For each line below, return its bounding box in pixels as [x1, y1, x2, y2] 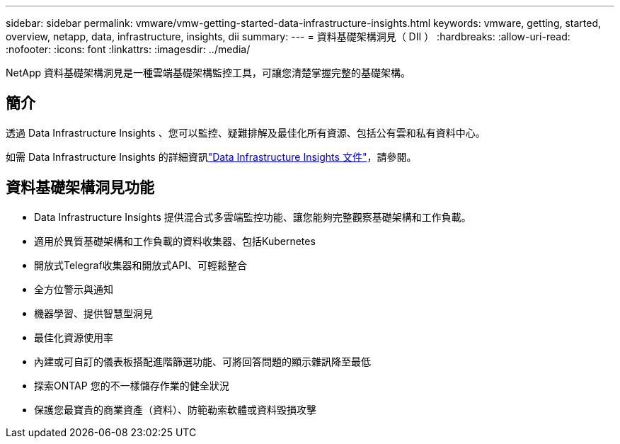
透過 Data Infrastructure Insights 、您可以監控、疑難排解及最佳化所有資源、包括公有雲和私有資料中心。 [6, 126, 486, 139]
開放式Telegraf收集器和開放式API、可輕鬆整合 [34, 258, 247, 271]
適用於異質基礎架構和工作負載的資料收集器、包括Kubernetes [34, 234, 316, 247]
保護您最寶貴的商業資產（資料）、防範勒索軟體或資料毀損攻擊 [34, 403, 316, 416]
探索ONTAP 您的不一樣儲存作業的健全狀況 [34, 379, 229, 392]
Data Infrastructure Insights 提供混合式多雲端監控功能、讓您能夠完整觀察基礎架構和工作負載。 [34, 210, 471, 223]
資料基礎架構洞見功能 [6, 178, 154, 197]
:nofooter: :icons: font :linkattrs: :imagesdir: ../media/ [6, 43, 251, 55]
